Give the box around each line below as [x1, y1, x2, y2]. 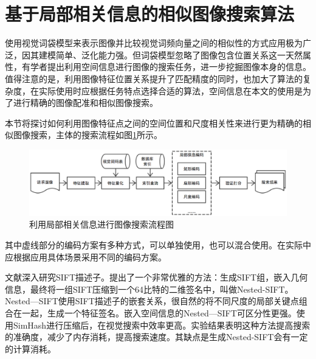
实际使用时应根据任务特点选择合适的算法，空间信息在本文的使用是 [38, 84, 303, 97]
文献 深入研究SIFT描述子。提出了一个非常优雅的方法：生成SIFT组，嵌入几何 [5, 271, 308, 284]
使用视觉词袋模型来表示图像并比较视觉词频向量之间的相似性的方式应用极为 [5, 37, 303, 49]
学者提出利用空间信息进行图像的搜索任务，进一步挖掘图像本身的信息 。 [30, 60, 311, 73]
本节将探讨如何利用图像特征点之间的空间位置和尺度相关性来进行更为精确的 [5, 116, 303, 129]
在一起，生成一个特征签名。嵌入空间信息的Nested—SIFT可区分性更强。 [13, 306, 297, 319]
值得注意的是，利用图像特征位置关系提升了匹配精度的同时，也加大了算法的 [5, 72, 303, 85]
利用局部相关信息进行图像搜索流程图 [29, 218, 174, 231]
